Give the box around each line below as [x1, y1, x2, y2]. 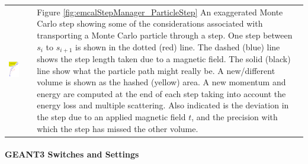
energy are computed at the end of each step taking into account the [37, 87, 286, 99]
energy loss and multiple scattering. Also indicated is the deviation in [37, 99, 289, 111]
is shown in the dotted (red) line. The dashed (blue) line [75, 40, 280, 53]
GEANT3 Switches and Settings [5, 148, 139, 160]
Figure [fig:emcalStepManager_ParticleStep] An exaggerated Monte [37, 5, 283, 18]
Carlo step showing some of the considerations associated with [37, 17, 263, 30]
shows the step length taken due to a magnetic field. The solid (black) [37, 52, 291, 65]
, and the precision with [191, 110, 278, 123]
